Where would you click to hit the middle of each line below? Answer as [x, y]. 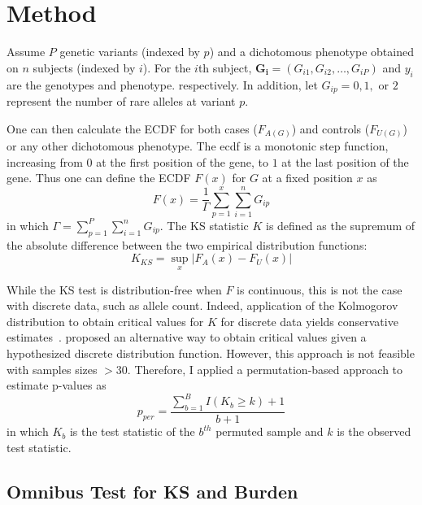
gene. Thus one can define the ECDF [99, 178]
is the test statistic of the [132, 431]
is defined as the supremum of [340, 225]
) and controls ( [331, 128]
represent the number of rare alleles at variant [121, 100]
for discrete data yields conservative [309, 321]
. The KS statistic [204, 225]
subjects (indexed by [84, 67]
